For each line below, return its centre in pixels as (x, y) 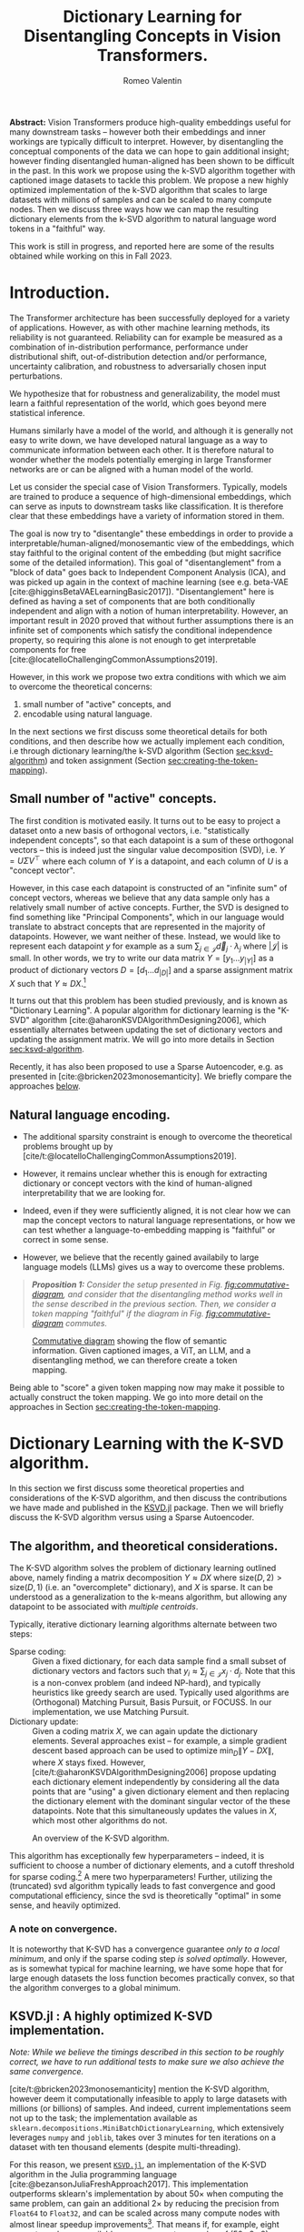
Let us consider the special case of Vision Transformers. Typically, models (148, 487)
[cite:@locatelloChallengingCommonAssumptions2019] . (113, 659)
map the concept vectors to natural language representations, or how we (159, 1221)
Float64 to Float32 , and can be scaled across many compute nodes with (145, 2213)
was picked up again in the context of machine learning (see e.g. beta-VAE (149, 582)
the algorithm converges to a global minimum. (95, 1987)
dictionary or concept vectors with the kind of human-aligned (137, 1183)
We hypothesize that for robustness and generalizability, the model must (145, 393)
